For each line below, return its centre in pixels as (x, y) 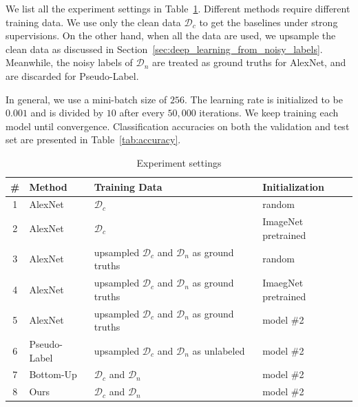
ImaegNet (283, 283)
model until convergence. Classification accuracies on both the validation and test (178, 126)
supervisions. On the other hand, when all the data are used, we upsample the (171, 35)
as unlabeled (219, 350)
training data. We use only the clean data (93, 22)
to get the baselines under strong (268, 22)
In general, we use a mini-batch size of (86, 99)
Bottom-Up (53, 374)
